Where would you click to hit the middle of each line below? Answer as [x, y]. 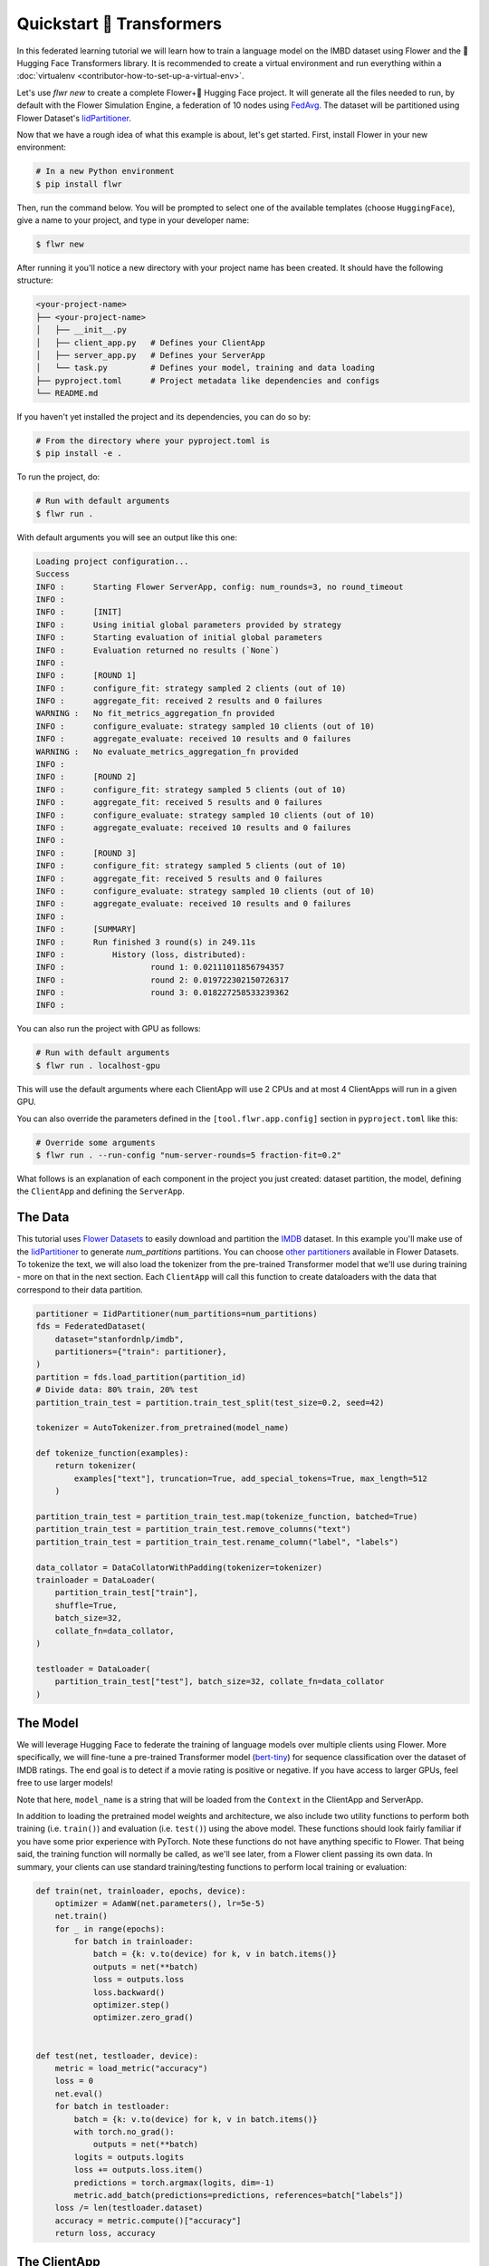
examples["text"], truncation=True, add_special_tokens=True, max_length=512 [250, 1478]
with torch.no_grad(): [125, 2131]
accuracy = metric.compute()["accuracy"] [148, 2220]
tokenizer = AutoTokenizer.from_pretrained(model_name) [163, 1428]
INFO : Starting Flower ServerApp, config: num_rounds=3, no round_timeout [220, 586]
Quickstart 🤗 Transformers [119, 24]
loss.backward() [129, 1992]
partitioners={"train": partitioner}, [141, 1351]
